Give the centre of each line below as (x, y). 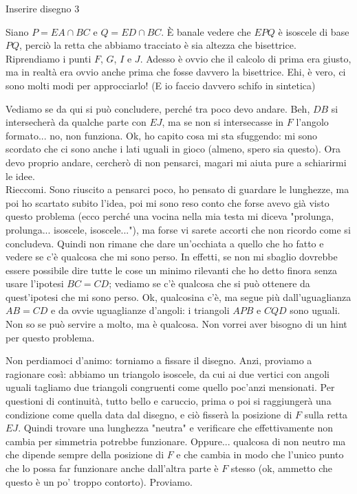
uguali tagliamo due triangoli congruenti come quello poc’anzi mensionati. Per (170, 387)
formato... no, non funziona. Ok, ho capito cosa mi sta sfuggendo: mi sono (162, 135)
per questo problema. (50, 337)
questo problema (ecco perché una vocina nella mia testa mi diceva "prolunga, (170, 216)
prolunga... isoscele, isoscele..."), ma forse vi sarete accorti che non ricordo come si (178, 229)
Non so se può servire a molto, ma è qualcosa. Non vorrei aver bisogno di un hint (176, 324)
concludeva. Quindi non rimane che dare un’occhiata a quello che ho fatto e (165, 243)
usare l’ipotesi (35, 283)
